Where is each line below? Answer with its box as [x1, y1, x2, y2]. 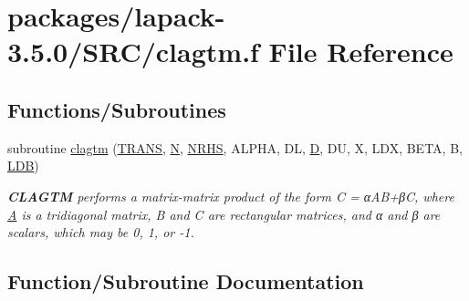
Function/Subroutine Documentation [7, 267, 364, 296]
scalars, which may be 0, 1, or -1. [7, 223, 194, 242]
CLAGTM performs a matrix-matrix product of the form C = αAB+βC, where [7, 186, 454, 205]
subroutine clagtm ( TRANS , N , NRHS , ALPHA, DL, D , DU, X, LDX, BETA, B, [7, 138, 463, 157]
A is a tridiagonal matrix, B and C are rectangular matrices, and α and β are [7, 204, 441, 223]
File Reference [268, 33, 453, 70]
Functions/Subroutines [7, 95, 226, 123]
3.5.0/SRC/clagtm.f [7, 33, 259, 70]
